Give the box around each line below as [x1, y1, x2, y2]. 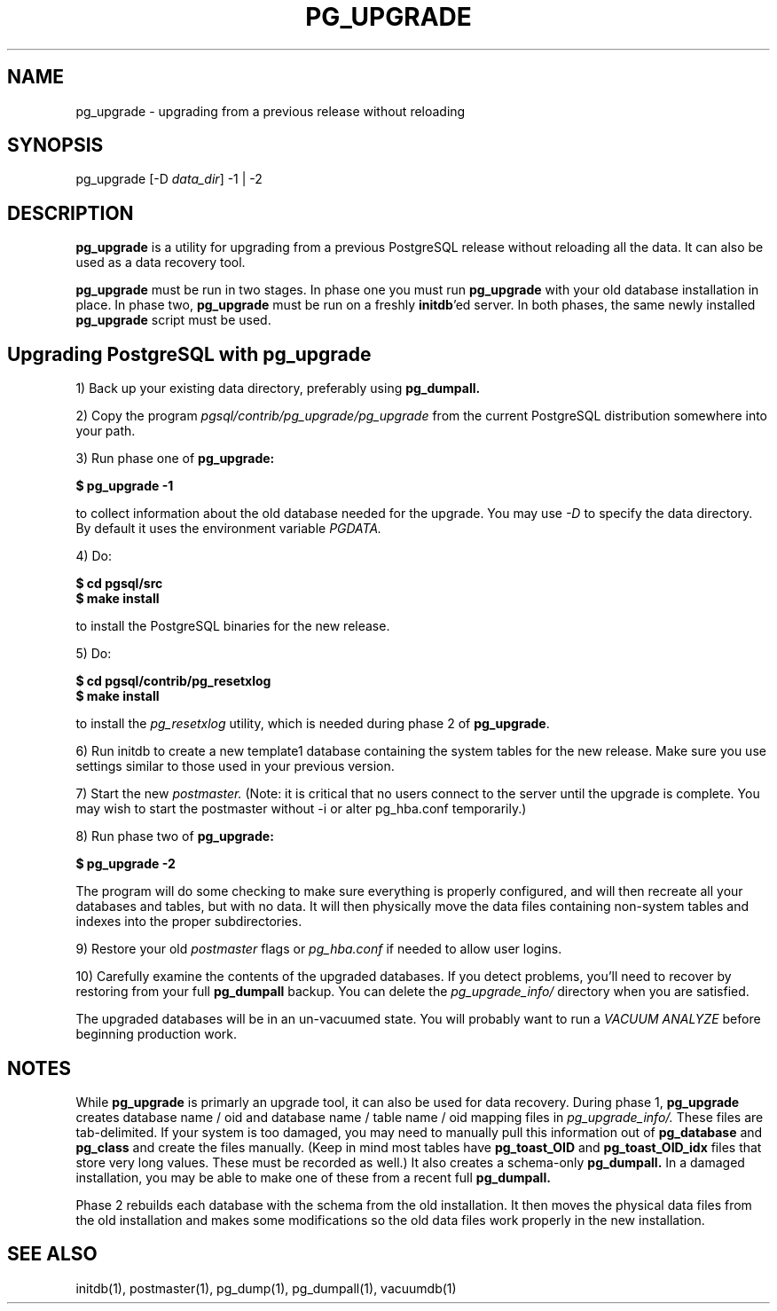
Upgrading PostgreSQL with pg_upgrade [7, 342, 372, 365]
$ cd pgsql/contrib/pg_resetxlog [75, 673, 271, 689]
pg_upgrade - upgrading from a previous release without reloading [75, 103, 466, 119]
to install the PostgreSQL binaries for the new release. [75, 618, 390, 634]
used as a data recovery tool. [75, 255, 246, 271]
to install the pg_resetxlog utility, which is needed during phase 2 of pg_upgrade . [75, 716, 550, 732]
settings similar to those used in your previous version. [75, 758, 395, 774]
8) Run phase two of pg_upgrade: [75, 828, 274, 844]
